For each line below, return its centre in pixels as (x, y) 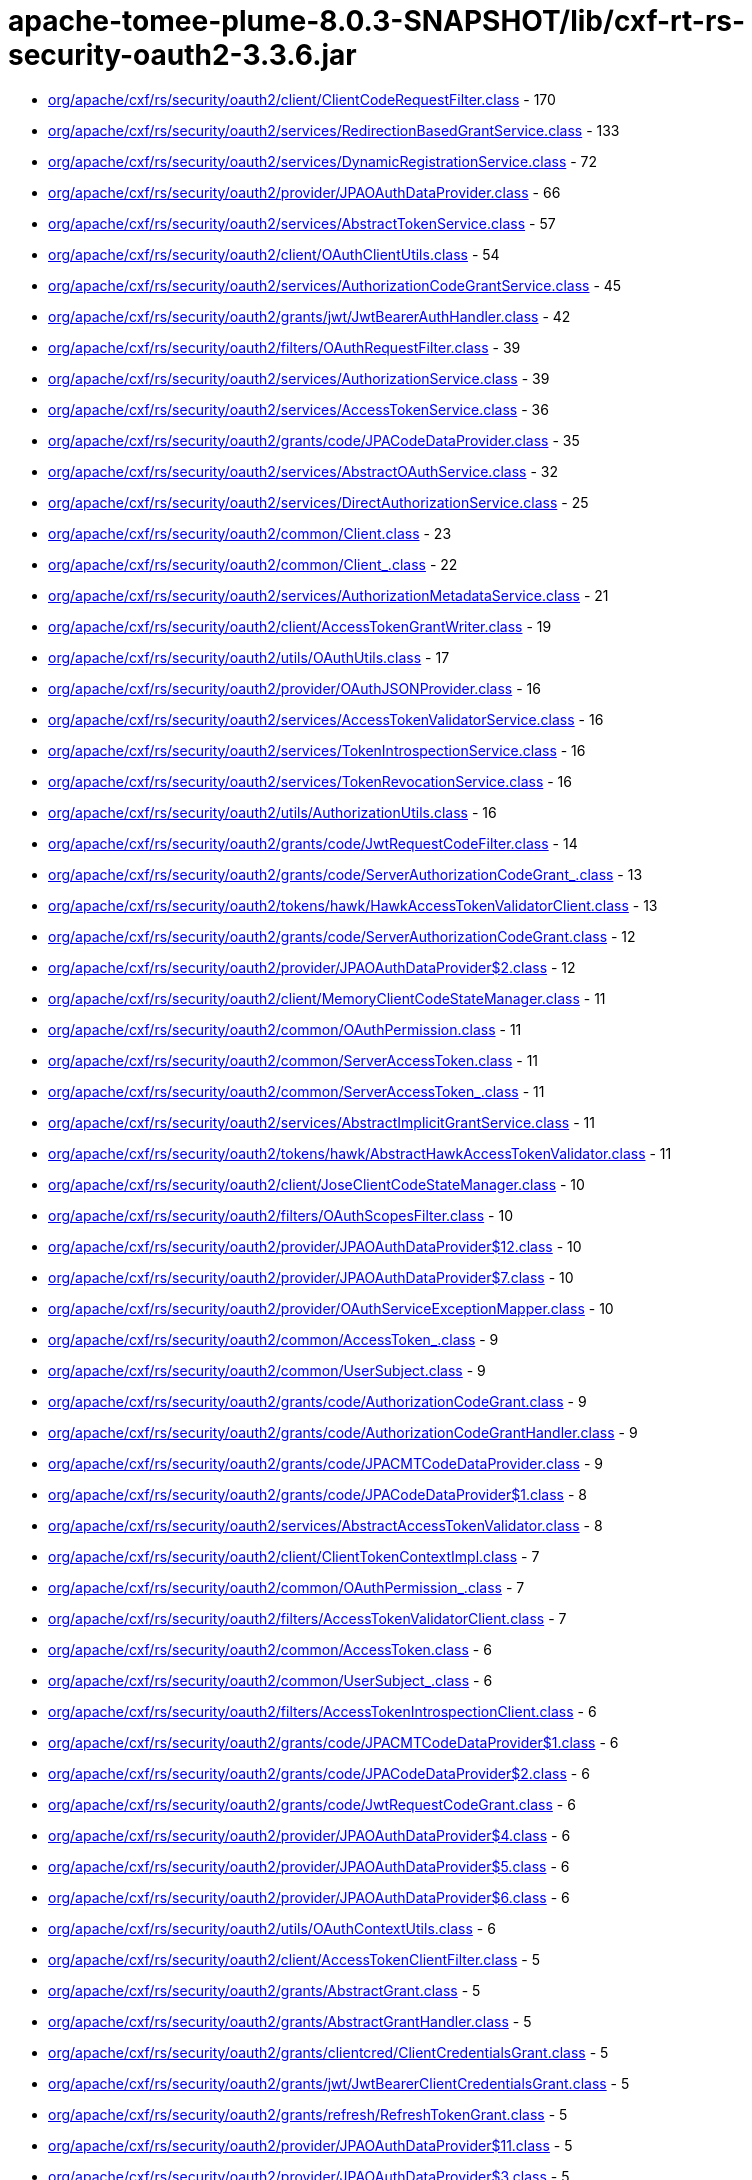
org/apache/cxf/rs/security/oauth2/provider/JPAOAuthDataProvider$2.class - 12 (312, 967)
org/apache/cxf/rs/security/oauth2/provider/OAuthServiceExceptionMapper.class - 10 (331, 1308)
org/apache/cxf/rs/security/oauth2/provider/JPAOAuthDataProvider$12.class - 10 (315, 1246)
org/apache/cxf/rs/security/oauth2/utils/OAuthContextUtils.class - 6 (272, 1928)
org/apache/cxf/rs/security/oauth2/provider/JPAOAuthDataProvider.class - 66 (304, 192)
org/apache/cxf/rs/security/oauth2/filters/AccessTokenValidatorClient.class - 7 (307, 1618)
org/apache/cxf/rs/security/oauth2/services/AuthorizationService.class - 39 (299, 378)
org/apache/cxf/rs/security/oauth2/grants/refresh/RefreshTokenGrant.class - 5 (308, 2114)
